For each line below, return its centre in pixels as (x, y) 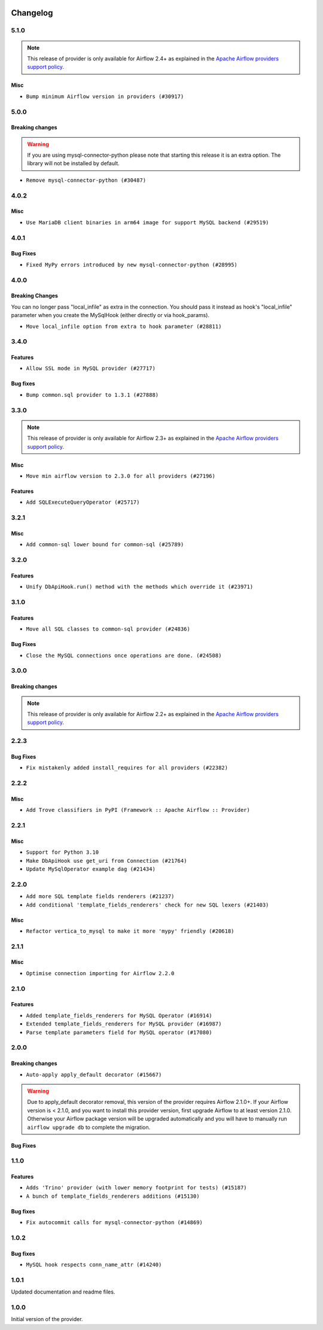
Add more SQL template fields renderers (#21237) (100, 897)
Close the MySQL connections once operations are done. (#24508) (124, 655)
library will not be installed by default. (73, 163)
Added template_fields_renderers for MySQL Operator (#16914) (119, 1015)
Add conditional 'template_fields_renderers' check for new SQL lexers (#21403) (147, 905)
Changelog (32, 13)
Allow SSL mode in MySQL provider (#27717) (91, 369)
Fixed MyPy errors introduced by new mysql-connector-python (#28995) (132, 264)
